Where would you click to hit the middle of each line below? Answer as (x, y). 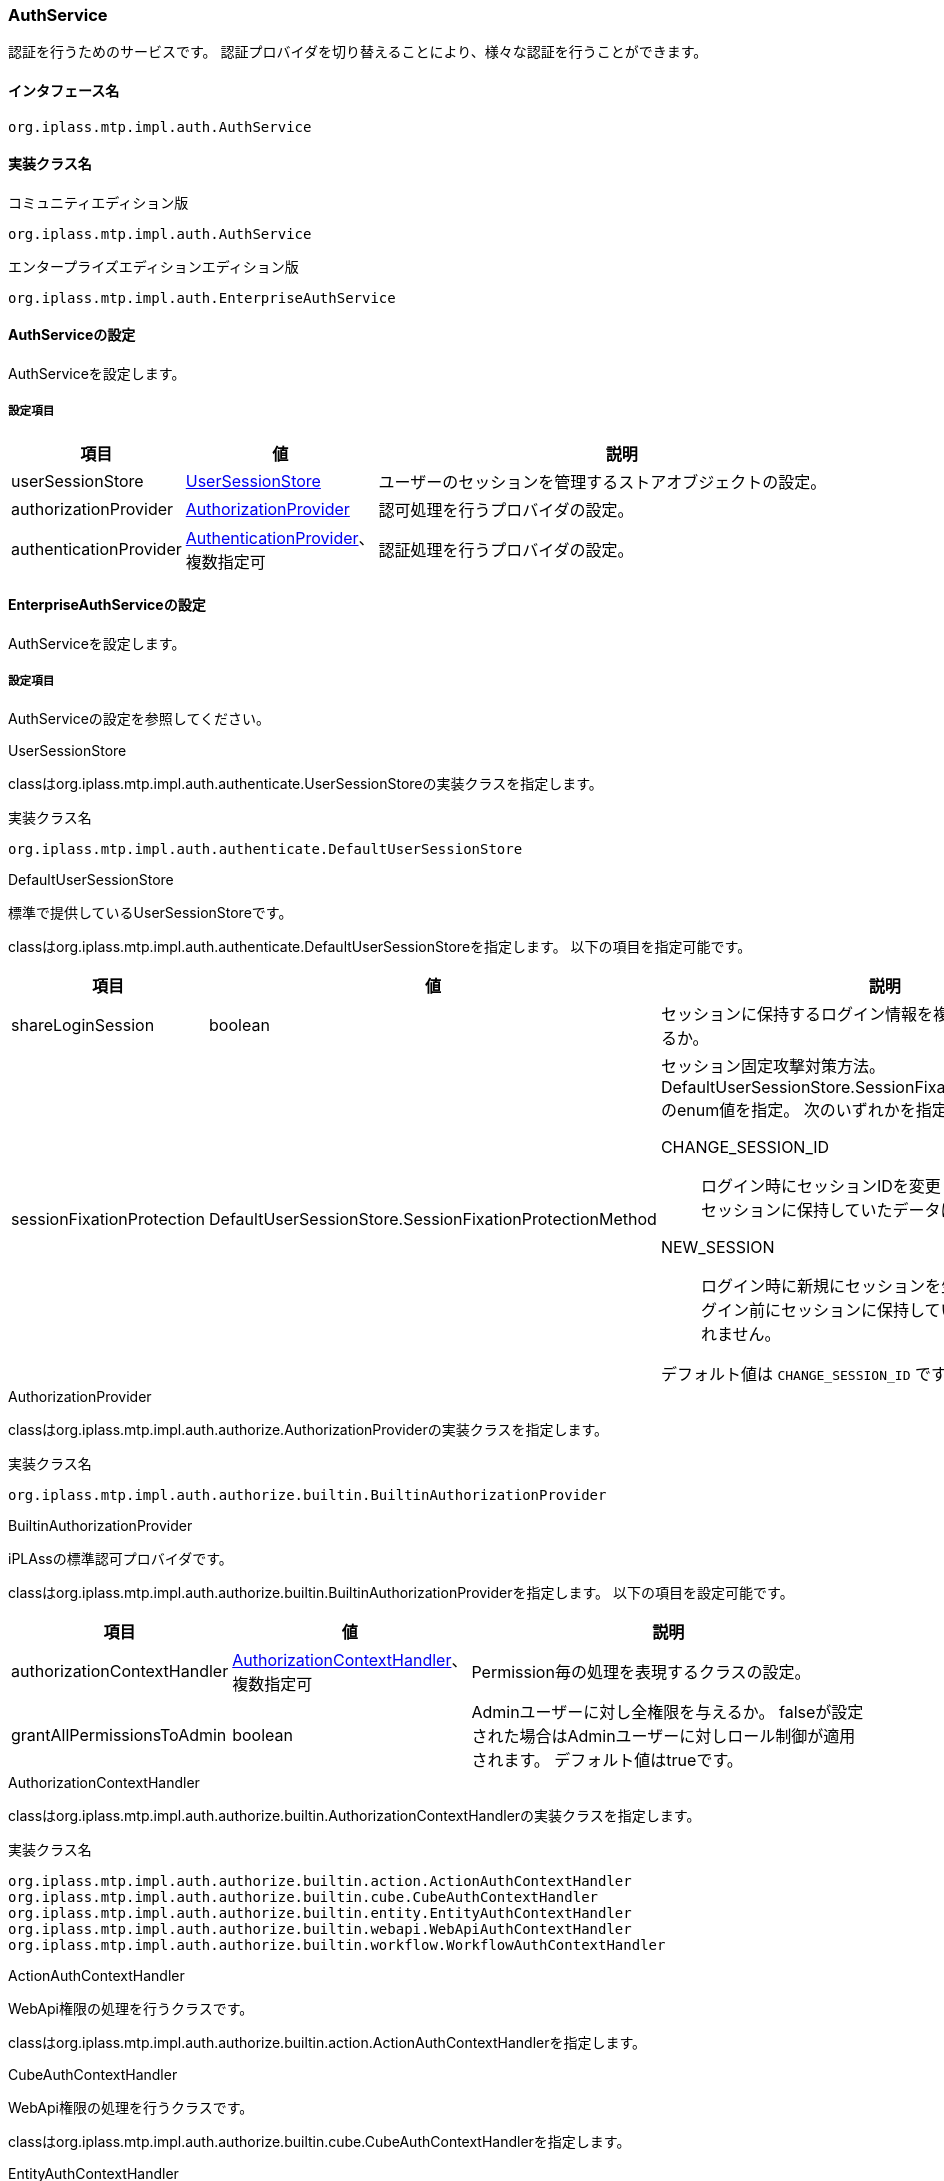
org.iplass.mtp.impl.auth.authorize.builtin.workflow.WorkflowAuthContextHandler (337, 1944)
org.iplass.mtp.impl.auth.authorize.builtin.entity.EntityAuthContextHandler (320, 1912)
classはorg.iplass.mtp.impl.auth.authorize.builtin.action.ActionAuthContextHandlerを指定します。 (327, 2042)
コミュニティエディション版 (98, 202)
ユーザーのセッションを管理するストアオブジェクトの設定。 (602, 481)
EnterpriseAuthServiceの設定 (107, 605)
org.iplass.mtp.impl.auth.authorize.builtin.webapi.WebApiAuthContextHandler (320, 1928)
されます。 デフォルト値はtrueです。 (607, 1759)
